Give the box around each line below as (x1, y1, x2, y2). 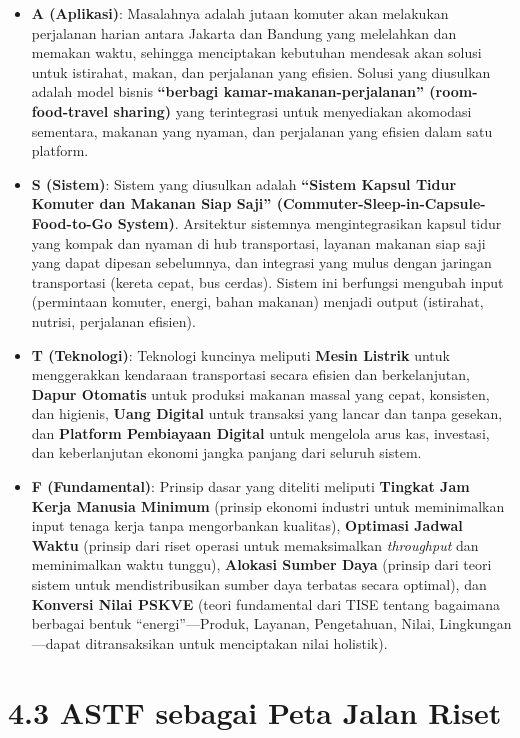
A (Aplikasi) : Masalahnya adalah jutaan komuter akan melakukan (31, 3, 449, 23)
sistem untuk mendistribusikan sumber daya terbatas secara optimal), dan (31, 574, 487, 595)
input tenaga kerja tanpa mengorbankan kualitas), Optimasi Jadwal (31, 515, 463, 536)
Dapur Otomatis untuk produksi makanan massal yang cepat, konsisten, (31, 383, 490, 404)
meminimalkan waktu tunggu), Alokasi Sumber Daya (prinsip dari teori (31, 554, 492, 575)
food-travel (31, 100, 109, 121)
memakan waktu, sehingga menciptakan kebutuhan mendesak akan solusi (31, 42, 482, 63)
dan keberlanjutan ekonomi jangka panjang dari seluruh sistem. (31, 442, 422, 463)
